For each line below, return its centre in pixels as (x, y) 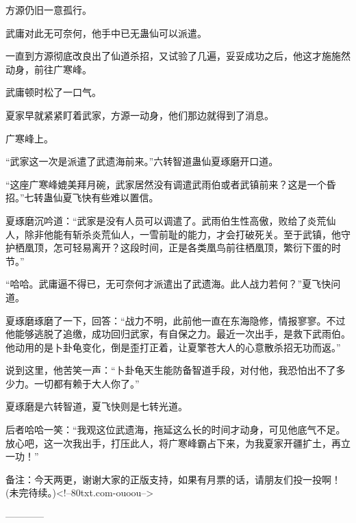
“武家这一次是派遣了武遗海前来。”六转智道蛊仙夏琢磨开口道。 (142, 161)
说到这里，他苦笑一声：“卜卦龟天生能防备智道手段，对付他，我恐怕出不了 (171, 370)
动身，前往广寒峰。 (49, 69)
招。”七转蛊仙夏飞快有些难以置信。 (82, 197)
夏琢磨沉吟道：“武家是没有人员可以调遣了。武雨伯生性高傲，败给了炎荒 (166, 220)
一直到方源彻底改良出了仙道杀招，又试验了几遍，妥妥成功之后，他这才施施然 (178, 56)
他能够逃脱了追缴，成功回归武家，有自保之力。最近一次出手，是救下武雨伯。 (178, 334)
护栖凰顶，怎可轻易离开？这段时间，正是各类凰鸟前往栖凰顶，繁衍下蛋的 (168, 247)
